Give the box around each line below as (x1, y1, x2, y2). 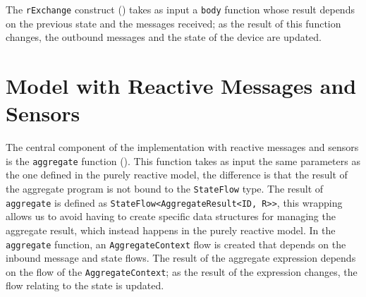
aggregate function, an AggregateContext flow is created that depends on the (6, 236, 346, 251)
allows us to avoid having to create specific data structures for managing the (6, 209, 336, 224)
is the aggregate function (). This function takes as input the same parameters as (6, 153, 360, 168)
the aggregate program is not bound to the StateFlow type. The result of (6, 181, 324, 195)
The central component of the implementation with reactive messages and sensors (6, 140, 359, 154)
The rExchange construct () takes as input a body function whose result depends (6, 2, 355, 16)
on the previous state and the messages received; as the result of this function (6, 16, 341, 30)
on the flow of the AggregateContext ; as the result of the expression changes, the (6, 264, 358, 279)
